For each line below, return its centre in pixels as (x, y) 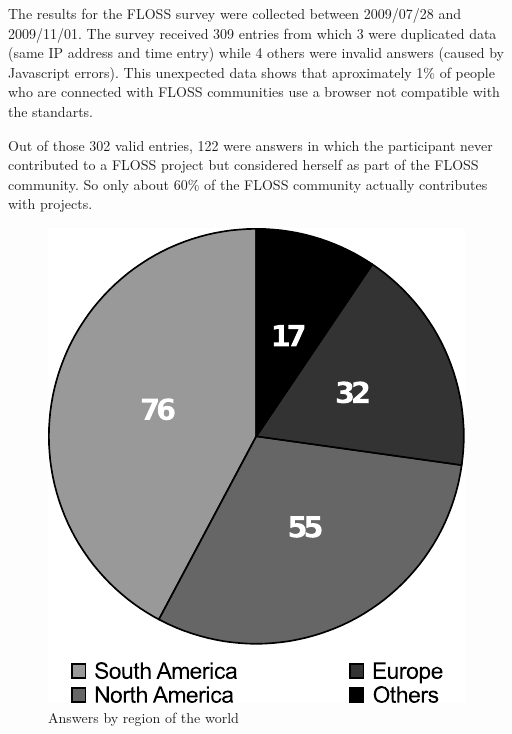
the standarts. (50, 110)
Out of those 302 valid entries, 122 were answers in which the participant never (250, 144)
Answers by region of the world (143, 716)
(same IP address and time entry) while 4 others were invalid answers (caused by (256, 52)
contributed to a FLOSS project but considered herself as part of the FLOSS (243, 164)
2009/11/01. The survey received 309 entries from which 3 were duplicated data (252, 32)
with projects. (50, 203)
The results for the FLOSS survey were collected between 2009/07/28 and (235, 13)
